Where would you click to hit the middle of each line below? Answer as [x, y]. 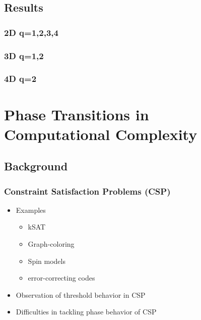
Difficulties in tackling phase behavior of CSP [86, 312]
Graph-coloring [51, 244]
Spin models [47, 261]
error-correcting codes [61, 278]
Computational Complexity [101, 134]
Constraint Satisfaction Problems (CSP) [87, 191]
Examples [31, 210]
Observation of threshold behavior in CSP [81, 294]
